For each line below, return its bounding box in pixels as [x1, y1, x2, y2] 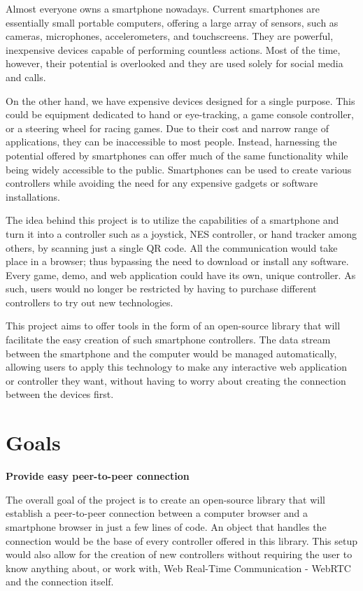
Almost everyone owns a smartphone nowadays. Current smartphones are [6, 1, 320, 15]
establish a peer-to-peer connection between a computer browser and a [6, 506, 308, 520]
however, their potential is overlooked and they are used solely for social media [6, 56, 343, 71]
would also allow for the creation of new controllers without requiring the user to [6, 547, 353, 562]
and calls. [6, 69, 46, 84]
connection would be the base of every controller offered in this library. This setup [6, 533, 357, 548]
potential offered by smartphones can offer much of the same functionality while [6, 148, 348, 162]
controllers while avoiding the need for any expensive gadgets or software [6, 176, 318, 190]
